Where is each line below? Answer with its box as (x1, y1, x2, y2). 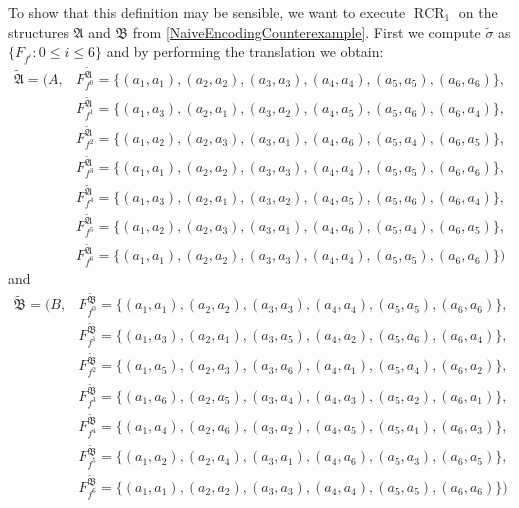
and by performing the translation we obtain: (106, 41, 384, 62)
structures (8, 21, 69, 42)
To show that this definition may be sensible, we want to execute (8, 2, 406, 22)
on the (458, 2, 498, 22)
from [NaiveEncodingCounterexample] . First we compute (132, 21, 481, 42)
